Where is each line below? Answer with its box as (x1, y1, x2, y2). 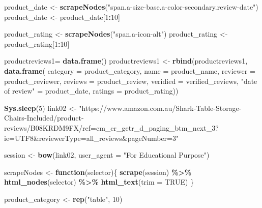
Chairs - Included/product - (4, 112, 84, 123)
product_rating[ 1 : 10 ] (4, 38, 70, 49)
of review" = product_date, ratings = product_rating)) (4, 85, 179, 96)
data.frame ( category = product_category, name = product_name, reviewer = (4, 65, 255, 76)
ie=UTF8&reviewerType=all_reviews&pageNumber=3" (4, 132, 179, 143)
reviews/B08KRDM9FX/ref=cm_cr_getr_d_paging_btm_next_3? (4, 122, 219, 133)
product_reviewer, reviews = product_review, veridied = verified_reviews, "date (4, 75, 257, 86)
